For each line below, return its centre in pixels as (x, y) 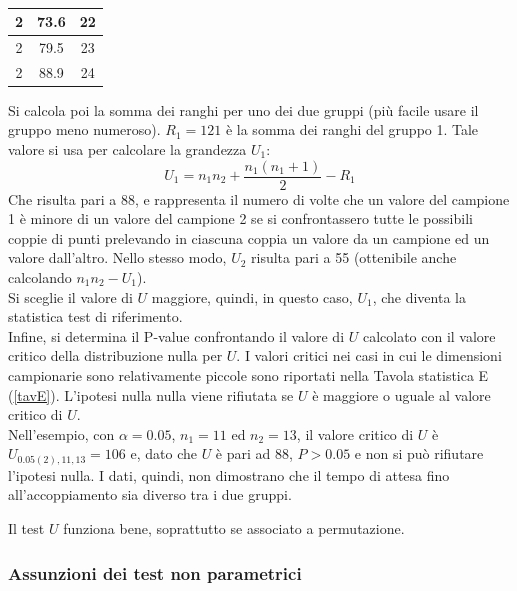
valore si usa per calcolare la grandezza (127, 148)
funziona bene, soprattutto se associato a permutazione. (234, 528)
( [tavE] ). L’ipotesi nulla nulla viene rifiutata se (151, 394)
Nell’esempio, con (61, 433)
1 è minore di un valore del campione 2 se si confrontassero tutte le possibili (240, 218)
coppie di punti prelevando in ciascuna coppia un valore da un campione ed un (249, 237)
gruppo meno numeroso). (84, 129)
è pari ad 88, (254, 453)
